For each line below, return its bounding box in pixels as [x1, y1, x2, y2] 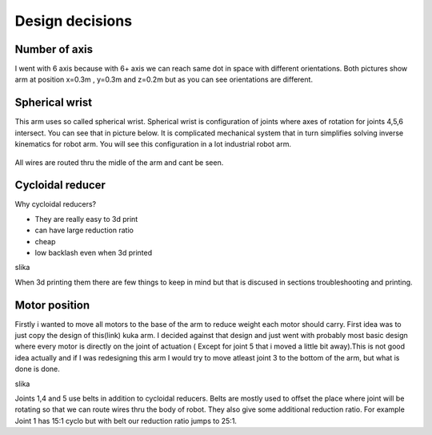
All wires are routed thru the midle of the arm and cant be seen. [14, 157, 224, 167]
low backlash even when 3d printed [34, 248, 152, 257]
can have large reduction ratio [34, 225, 134, 236]
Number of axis [14, 42, 94, 56]
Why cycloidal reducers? [14, 199, 96, 209]
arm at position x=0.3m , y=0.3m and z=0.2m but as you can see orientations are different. [14, 75, 314, 84]
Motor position [14, 298, 90, 312]
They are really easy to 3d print [34, 214, 138, 224]
